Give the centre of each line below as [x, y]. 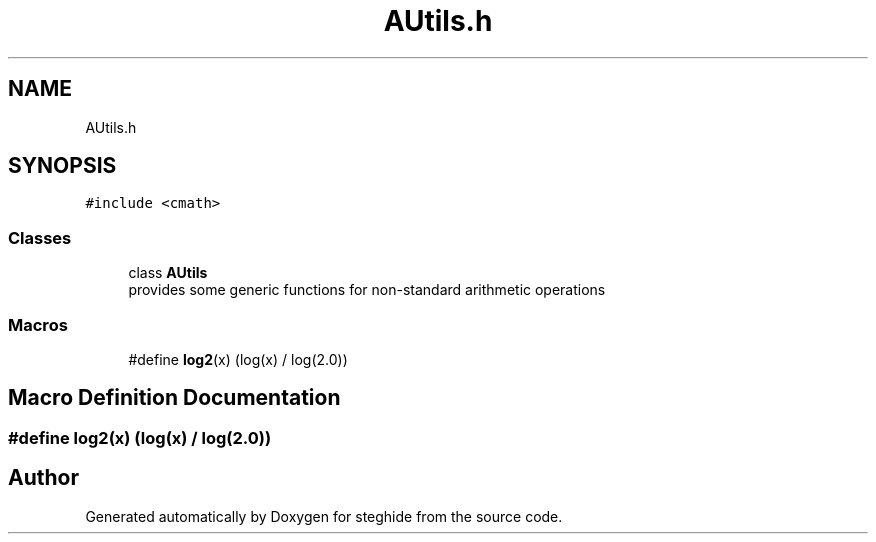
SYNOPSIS [62, 166]
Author [43, 478]
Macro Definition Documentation [174, 398]
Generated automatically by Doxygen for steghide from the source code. [324, 516]
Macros [38, 324]
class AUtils [168, 273]
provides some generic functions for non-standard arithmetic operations [367, 290]
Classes [40, 237]
